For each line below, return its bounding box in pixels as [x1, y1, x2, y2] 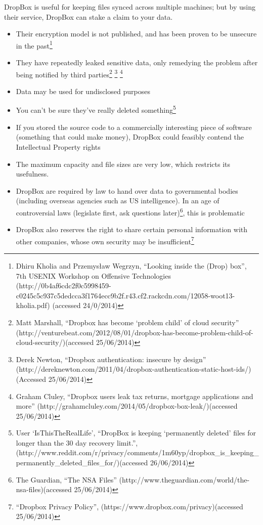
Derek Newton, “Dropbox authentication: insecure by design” [16, 354, 206, 364]
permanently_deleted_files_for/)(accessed [16, 457, 148, 468]
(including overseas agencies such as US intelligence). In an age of [16, 195, 220, 206]
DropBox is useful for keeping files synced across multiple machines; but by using [4, 2, 255, 12]
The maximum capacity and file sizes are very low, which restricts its [16, 158, 230, 169]
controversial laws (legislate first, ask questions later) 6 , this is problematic [16, 205, 245, 217]
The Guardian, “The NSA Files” [16, 474, 117, 485]
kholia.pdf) [16, 300, 50, 311]
